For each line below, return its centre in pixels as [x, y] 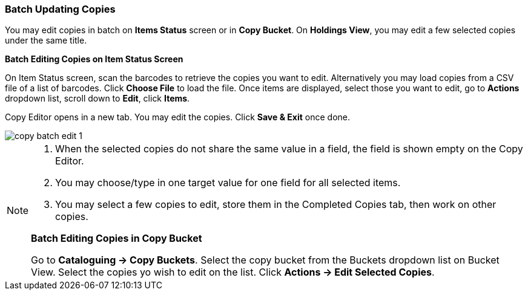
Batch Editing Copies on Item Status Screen [94, 59]
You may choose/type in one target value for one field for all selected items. [228, 183]
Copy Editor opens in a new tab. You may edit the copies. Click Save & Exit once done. [178, 117]
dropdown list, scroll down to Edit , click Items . [97, 99]
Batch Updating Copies [60, 9]
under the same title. [46, 41]
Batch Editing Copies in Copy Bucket [117, 238]
